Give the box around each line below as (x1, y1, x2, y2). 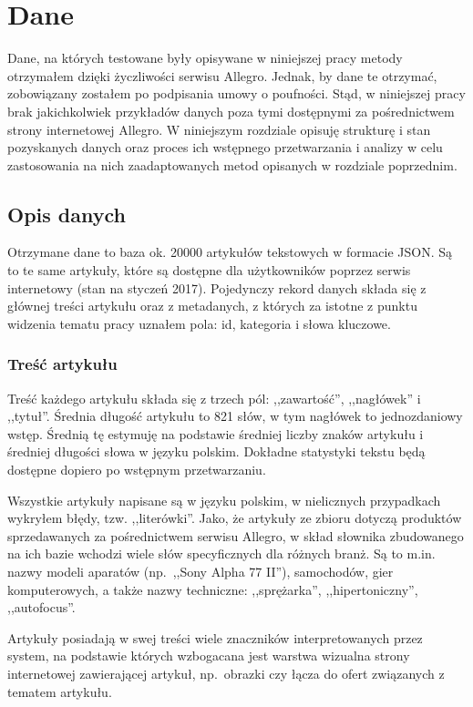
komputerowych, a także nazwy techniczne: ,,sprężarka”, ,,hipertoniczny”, (7, 579, 418, 599)
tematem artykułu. (7, 681, 112, 701)
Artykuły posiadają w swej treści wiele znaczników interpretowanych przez (7, 628, 423, 647)
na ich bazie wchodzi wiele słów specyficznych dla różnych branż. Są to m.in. (7, 544, 436, 563)
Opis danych (7, 200, 126, 228)
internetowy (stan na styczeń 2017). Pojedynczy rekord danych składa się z (7, 278, 427, 297)
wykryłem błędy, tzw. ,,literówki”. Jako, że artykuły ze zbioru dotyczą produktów (7, 508, 462, 528)
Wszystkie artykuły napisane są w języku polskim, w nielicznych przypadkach (7, 490, 441, 509)
